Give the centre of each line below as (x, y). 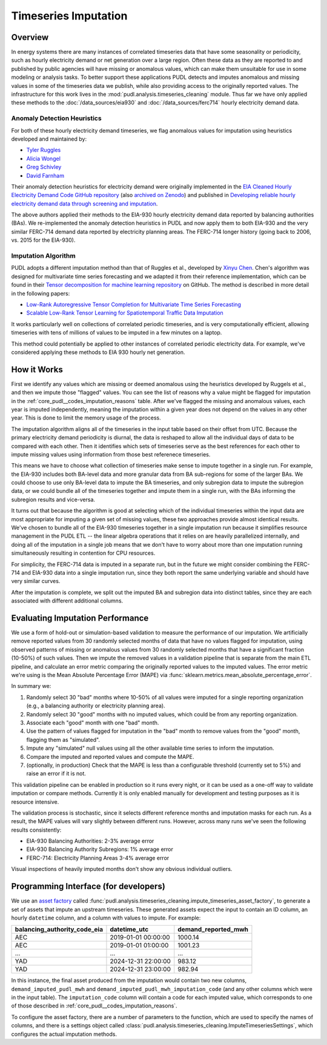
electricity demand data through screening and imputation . (84, 204)
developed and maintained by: (49, 139)
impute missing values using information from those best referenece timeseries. (111, 454)
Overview (30, 37)
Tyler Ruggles (44, 150)
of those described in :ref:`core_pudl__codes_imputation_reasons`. (94, 1006)
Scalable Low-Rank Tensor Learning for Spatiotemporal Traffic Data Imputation (125, 313)
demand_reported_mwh (213, 929)
